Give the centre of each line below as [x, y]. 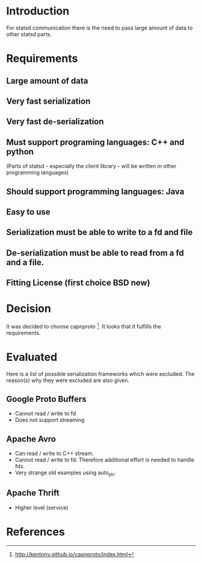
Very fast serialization [48, 101]
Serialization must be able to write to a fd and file [99, 232]
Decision [29, 309]
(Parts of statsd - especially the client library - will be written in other [91, 166]
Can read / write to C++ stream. [54, 454]
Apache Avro [31, 439]
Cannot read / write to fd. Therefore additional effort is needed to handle [104, 460]
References [35, 532]
